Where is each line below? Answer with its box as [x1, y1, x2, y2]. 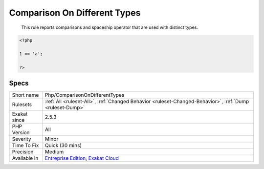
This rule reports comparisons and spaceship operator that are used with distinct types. [21, 24, 198, 30]
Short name [12, 91, 39, 98]
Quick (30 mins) [44, 142, 82, 148]
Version [12, 129, 30, 136]
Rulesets [12, 101, 32, 107]
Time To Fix [12, 142, 39, 148]
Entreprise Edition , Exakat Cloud [44, 154, 119, 161]
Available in [12, 154, 39, 161]
